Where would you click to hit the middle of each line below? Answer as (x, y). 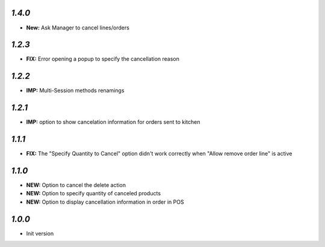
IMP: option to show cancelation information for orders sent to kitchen (113, 122)
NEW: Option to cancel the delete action (76, 185)
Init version (40, 233)
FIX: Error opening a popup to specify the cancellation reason (103, 59)
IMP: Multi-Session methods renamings (75, 91)
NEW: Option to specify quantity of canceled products (94, 194)
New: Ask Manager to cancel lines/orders (78, 28)
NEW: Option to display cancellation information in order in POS (105, 202)
